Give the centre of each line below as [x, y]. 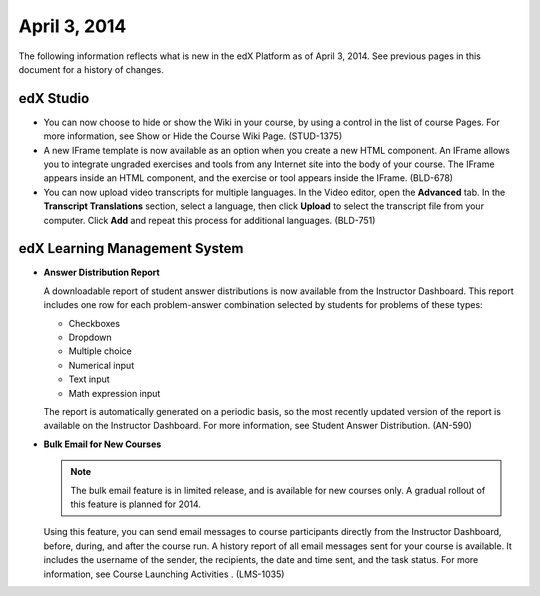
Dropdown [90, 337]
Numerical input [101, 365]
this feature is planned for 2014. [136, 504]
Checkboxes [94, 323]
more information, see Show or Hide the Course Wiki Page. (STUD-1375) [193, 136]
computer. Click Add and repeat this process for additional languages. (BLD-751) [209, 220]
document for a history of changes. [91, 69]
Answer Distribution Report [101, 272]
